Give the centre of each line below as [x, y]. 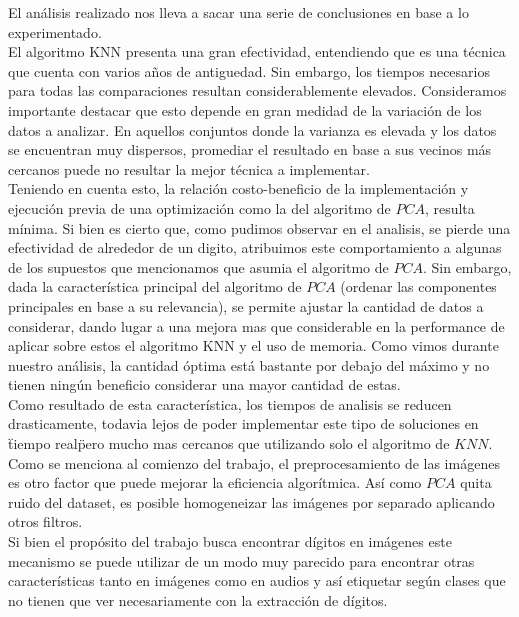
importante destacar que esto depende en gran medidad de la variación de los [245, 109]
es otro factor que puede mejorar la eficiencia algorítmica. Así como [215, 482]
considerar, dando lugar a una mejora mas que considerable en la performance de [256, 325]
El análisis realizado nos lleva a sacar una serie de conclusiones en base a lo [238, 12]
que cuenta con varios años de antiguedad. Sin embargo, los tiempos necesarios [249, 70]
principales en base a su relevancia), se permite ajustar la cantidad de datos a [246, 305]
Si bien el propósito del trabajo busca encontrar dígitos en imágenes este [230, 541]
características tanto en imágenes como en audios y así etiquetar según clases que [257, 580]
